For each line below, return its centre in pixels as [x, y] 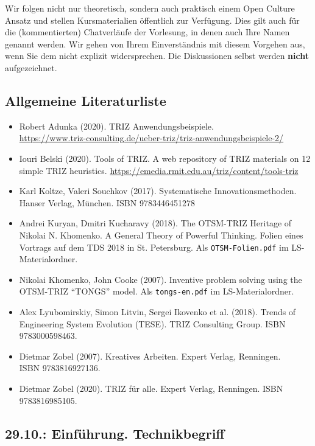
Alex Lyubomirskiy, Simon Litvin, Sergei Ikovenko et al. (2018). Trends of [157, 312]
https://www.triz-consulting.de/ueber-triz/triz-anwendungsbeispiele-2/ [151, 138]
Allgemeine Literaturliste [86, 100]
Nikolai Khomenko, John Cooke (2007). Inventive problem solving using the [161, 279]
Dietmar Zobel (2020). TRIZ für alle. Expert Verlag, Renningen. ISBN [151, 388]
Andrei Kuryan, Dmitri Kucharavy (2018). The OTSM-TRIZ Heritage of [155, 223]
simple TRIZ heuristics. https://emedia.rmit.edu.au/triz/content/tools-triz [159, 170]
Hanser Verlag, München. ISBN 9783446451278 [107, 202]
